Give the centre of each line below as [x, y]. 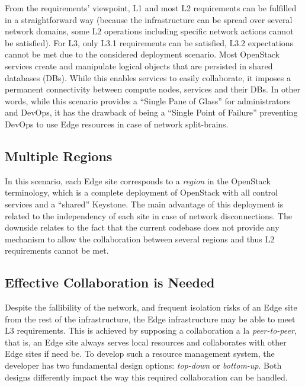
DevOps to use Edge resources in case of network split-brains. [117, 124]
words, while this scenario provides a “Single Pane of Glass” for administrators [147, 100]
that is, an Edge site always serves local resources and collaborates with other [146, 342]
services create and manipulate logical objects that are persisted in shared [139, 65]
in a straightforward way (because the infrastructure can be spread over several [149, 19]
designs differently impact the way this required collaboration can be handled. [146, 377]
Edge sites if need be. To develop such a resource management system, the [140, 354]
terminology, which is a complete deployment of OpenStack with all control [141, 192]
